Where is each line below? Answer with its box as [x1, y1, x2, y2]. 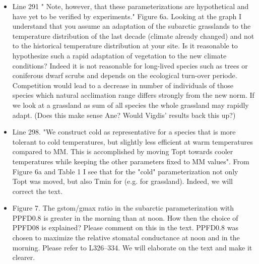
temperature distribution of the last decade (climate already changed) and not [12, 30, 254, 41]
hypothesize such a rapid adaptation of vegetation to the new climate [12, 50, 227, 60]
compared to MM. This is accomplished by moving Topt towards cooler [12, 146, 233, 157]
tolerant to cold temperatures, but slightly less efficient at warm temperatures [12, 136, 253, 147]
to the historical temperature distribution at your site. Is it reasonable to [12, 40, 238, 51]
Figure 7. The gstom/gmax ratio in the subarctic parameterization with [12, 203, 234, 213]
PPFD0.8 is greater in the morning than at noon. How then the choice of [12, 212, 238, 223]
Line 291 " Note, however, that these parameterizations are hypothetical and [12, 1, 249, 11]
